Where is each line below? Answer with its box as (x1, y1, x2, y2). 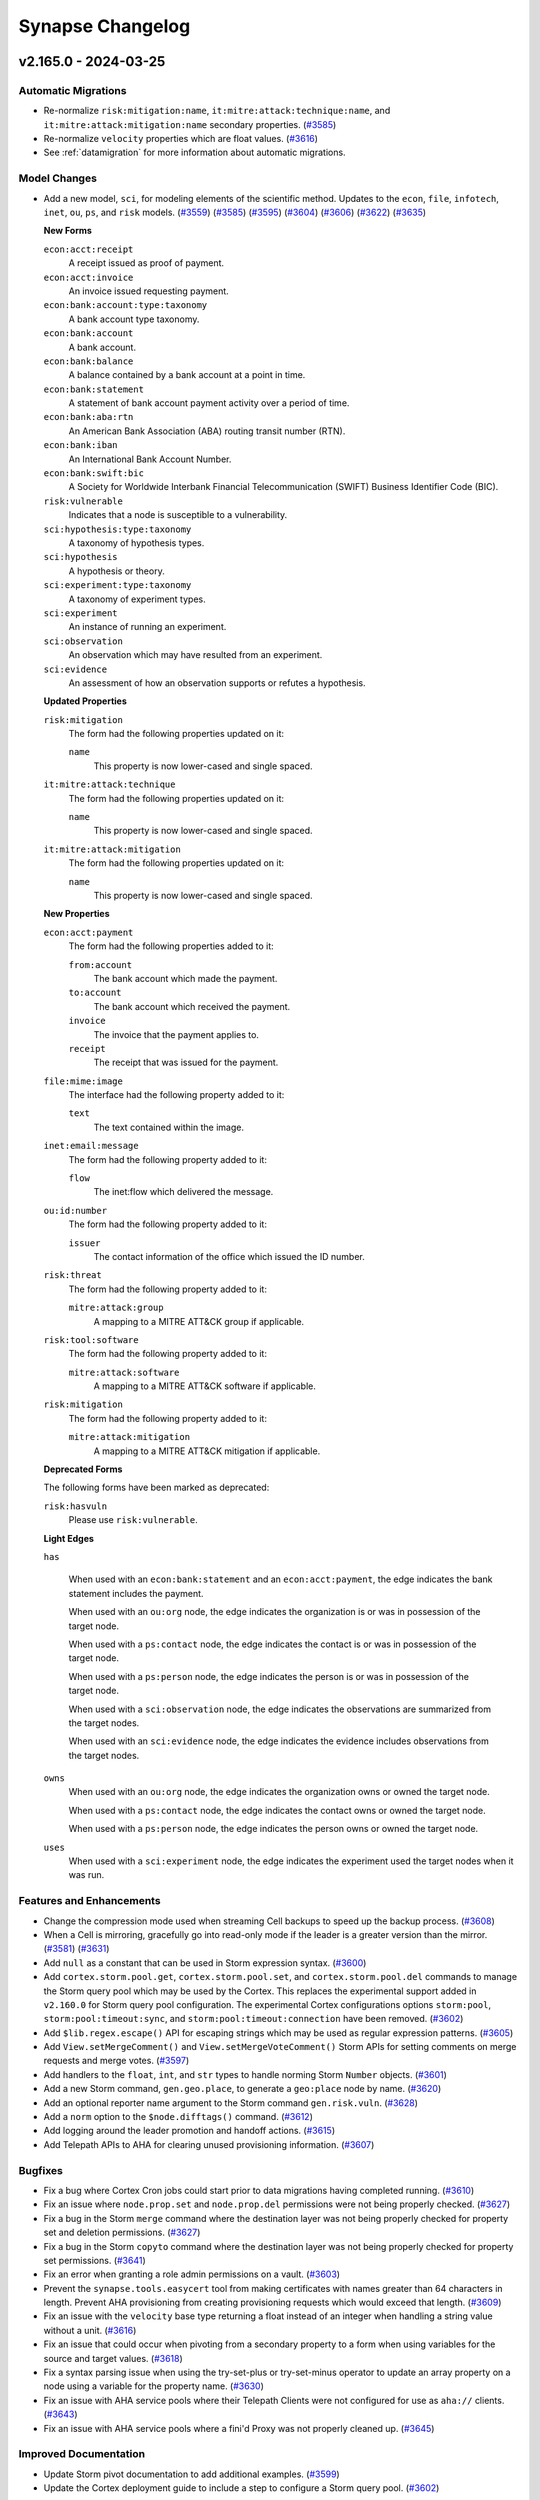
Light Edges (43, 1532, 95, 1544)
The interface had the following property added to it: (68, 1089, 285, 1101)
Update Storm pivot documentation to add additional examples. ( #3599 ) (43, 2468, 340, 2480)
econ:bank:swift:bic (43, 468, 145, 479)
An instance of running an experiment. (68, 621, 227, 633)
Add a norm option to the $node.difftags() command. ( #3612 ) (43, 2111, 314, 2123)
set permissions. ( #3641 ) (43, 2254, 147, 2266)
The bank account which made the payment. (93, 972, 278, 984)
